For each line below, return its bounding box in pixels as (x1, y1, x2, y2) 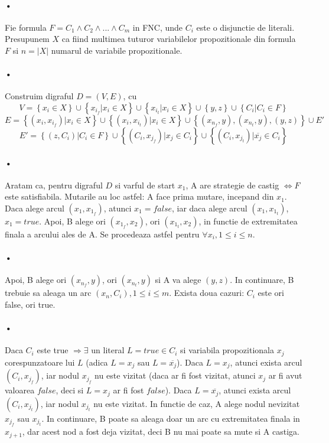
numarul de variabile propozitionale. (51, 44, 183, 56)
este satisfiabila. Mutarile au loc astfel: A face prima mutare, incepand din (5, 190, 274, 203)
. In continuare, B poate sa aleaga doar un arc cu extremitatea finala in (41, 412, 300, 424)
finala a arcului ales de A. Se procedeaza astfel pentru (5, 227, 200, 240)
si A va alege (155, 273, 201, 286)
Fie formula (5, 21, 47, 33)
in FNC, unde (132, 21, 183, 33)
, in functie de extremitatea (198, 214, 298, 227)
